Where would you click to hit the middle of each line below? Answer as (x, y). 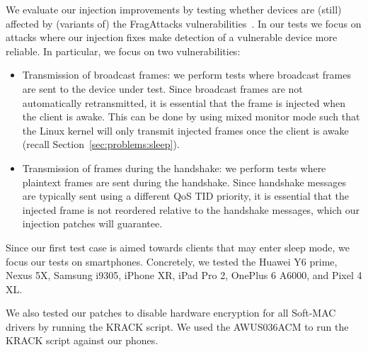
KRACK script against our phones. (82, 340)
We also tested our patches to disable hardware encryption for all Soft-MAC (171, 313)
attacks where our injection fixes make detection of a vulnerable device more (172, 37)
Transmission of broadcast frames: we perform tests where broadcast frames (186, 75)
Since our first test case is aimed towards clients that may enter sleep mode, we (178, 247)
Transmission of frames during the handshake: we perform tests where (174, 168)
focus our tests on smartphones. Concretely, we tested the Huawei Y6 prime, (172, 261)
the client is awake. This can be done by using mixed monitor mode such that (191, 117)
